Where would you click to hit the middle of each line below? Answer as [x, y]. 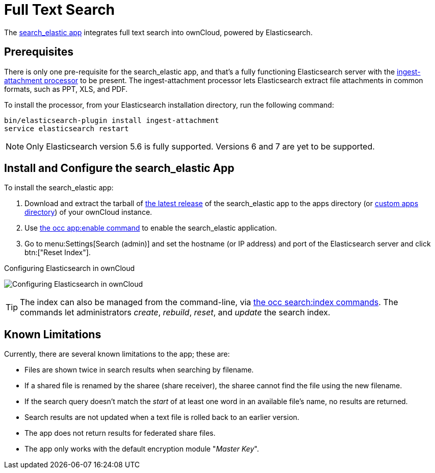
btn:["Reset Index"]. [58, 253]
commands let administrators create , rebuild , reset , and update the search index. [175, 313]
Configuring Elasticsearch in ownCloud [70, 268]
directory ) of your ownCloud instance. [88, 212]
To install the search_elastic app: [59, 188]
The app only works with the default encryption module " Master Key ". [142, 449]
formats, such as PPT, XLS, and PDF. [66, 89]
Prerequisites [39, 52]
